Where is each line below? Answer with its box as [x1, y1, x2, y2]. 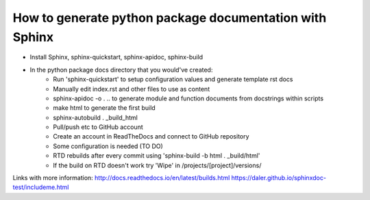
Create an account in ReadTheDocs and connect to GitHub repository [53, 132, 249, 141]
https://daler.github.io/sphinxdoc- [231, 174, 327, 182]
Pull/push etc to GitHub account [53, 123, 143, 131]
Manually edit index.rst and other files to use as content [53, 85, 210, 93]
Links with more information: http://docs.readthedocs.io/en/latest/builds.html [12, 174, 230, 182]
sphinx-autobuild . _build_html [53, 113, 138, 122]
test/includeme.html [12, 183, 69, 191]
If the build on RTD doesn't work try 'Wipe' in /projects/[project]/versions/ [53, 161, 262, 169]
